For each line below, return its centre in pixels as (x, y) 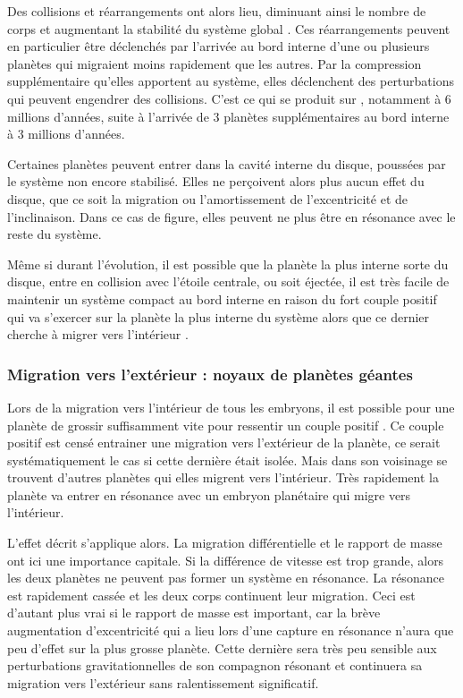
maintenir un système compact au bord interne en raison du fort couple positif (222, 298)
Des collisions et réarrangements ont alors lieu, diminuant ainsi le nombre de (217, 11)
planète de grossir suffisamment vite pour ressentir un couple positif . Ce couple (226, 425)
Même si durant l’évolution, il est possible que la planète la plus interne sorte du (228, 264)
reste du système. (55, 234)
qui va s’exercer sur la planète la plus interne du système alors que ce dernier (219, 316)
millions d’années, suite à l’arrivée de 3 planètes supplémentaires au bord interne (228, 116)
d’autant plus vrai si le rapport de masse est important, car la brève (194, 613)
